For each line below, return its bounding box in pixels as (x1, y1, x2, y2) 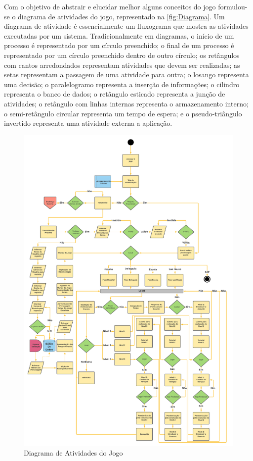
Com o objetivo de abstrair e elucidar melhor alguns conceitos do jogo (4, 1, 216, 11)
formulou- (218, 1, 248, 11)
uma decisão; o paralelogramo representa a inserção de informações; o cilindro (4, 79, 240, 89)
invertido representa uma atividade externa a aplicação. (4, 118, 172, 128)
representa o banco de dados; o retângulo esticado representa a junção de (4, 89, 225, 99)
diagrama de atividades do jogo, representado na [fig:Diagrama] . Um (18, 11, 225, 21)
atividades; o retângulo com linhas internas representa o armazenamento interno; (4, 98, 249, 108)
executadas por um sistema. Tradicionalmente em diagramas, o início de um (4, 30, 234, 41)
